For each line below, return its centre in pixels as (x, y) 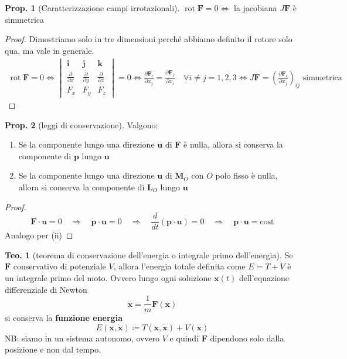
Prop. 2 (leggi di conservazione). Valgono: (81, 124)
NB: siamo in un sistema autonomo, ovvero (82, 338)
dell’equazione (264, 277)
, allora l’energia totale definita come (179, 266)
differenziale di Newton (46, 289)
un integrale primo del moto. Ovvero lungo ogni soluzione (108, 277)
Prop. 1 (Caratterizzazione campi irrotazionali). (92, 8)
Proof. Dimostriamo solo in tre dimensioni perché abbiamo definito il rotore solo (149, 39)
